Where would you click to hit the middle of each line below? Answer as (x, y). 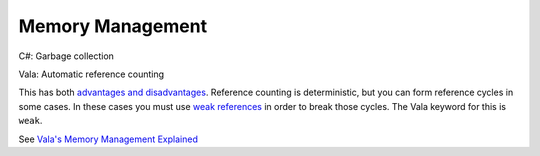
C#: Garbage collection (66, 56)
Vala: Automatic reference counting (91, 74)
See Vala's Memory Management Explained (108, 139)
